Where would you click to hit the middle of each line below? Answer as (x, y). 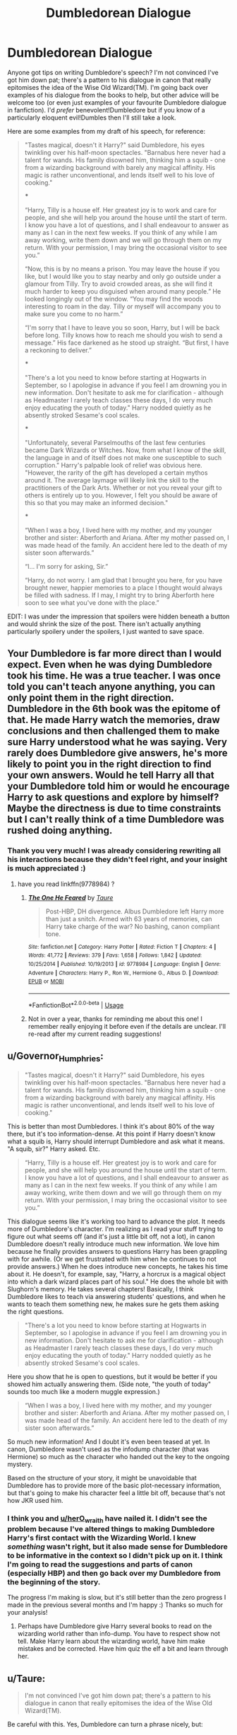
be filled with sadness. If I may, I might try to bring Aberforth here (120, 595)
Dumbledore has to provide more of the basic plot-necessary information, (115, 1485)
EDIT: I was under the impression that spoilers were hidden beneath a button (119, 616)
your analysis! (28, 1613)
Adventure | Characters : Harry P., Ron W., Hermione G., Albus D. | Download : (123, 973)
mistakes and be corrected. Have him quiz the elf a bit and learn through (123, 1649)
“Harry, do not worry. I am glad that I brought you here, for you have (123, 580)
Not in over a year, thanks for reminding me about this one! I (115, 1019)
